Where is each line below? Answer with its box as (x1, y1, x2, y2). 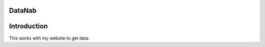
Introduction (9, 22, 48, 30)
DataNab (9, 6, 37, 15)
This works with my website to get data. (9, 35, 90, 41)
